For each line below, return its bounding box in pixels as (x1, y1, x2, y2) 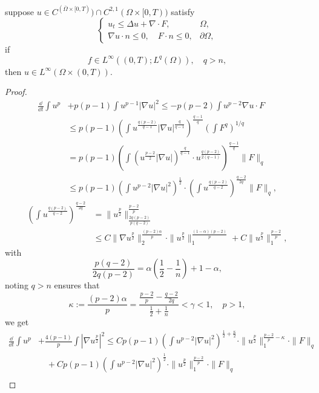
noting (5, 279, 28, 291)
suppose (5, 5, 34, 18)
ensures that (54, 279, 100, 291)
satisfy (171, 5, 195, 18)
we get (5, 316, 29, 328)
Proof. (5, 85, 27, 98)
